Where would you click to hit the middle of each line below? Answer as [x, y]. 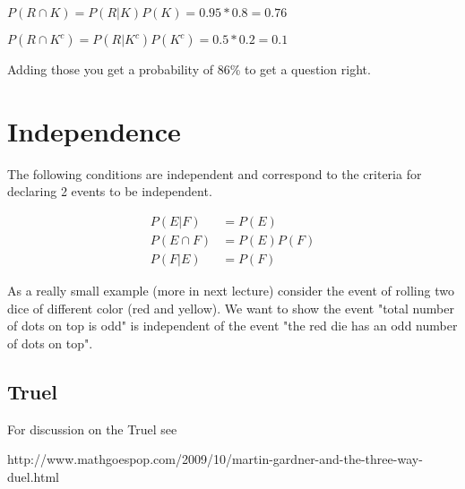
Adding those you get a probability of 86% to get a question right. [189, 69]
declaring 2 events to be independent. [110, 191]
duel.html [33, 476]
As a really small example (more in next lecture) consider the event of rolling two [231, 290]
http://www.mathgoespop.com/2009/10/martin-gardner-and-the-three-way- [215, 459]
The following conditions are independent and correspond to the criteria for [215, 173]
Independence [94, 130]
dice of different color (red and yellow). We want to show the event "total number [231, 308]
